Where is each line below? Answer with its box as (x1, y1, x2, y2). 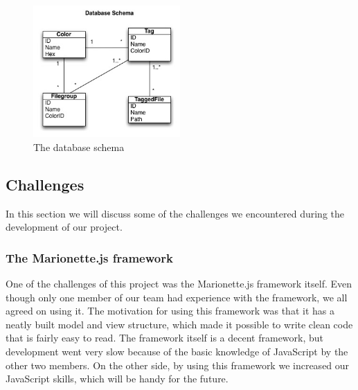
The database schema (33, 139, 125, 154)
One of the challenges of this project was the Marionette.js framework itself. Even (6, 276, 352, 290)
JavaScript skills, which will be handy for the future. (6, 371, 229, 386)
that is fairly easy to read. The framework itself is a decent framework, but (6, 330, 324, 345)
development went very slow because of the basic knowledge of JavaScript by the (6, 344, 348, 358)
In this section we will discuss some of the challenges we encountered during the (6, 206, 344, 220)
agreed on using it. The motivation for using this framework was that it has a (6, 303, 334, 318)
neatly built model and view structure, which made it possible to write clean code (6, 317, 353, 331)
